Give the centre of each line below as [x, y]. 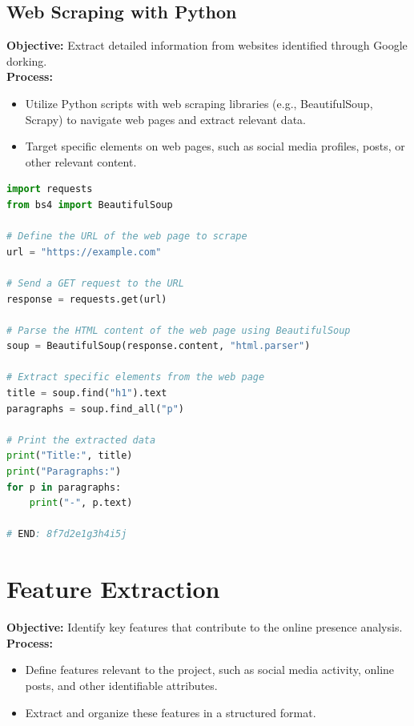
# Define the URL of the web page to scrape [127, 237]
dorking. [27, 60]
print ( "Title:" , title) [70, 456]
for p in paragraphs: [64, 487]
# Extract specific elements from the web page [136, 377]
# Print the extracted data [81, 440]
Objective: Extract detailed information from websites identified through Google [207, 45]
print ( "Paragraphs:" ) [64, 472]
